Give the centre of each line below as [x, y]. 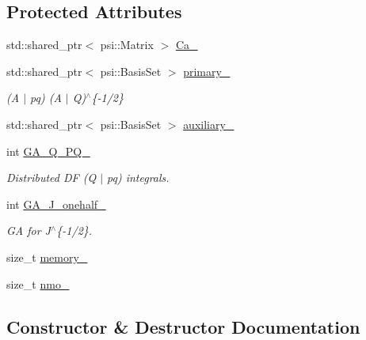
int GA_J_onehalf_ [56, 204]
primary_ [207, 71]
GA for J [29, 230]
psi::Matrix [127, 45]
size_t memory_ [47, 257]
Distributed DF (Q [51, 178]
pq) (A [46, 98]
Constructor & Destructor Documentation [183, 326]
